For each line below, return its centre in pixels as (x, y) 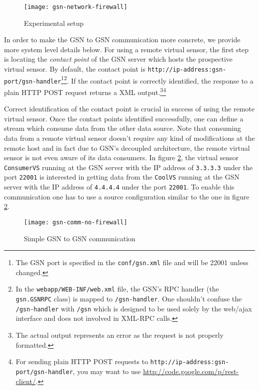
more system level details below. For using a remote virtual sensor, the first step (126, 49)
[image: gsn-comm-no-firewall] (76, 222)
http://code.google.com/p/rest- (191, 371)
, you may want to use (107, 371)
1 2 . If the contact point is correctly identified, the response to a (157, 80)
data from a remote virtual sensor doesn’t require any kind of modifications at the (129, 138)
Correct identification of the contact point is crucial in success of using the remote (129, 109)
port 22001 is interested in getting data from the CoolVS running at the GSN (122, 177)
